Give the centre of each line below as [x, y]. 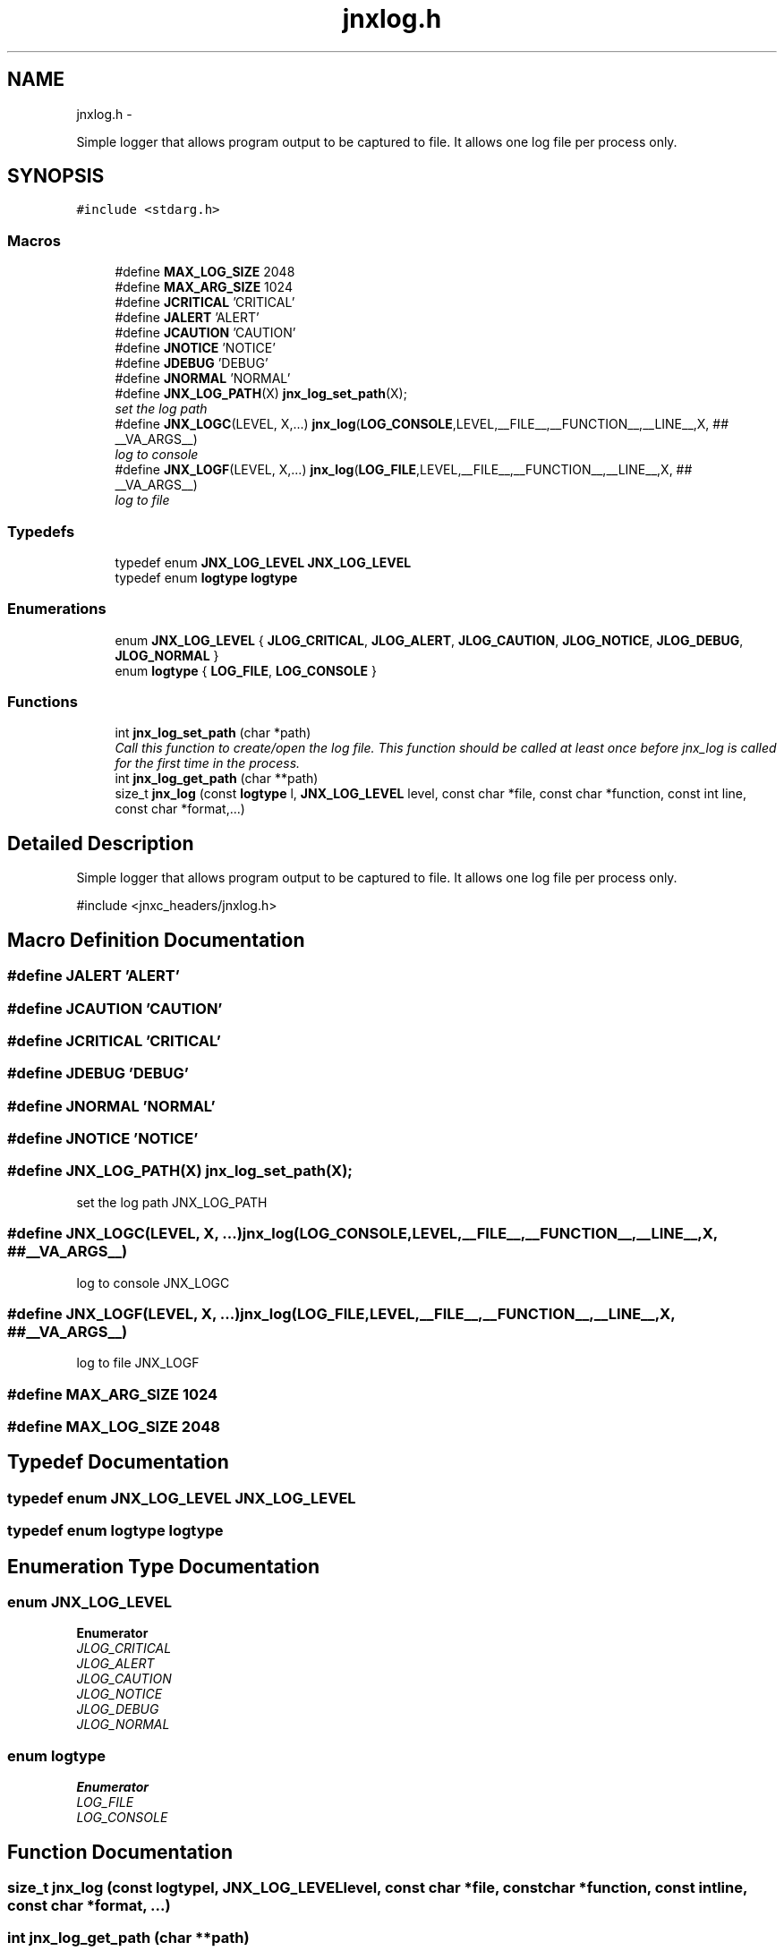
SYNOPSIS [56, 176]
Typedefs [41, 531]
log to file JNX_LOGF [138, 1363]
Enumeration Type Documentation [163, 1566]
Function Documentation [120, 1852]
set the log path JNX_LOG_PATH [172, 1202]
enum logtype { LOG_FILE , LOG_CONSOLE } [246, 670]
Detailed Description [101, 843]
